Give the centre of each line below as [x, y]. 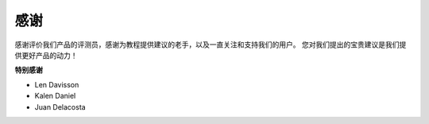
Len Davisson [57, 84]
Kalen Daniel [55, 96]
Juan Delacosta [60, 107]
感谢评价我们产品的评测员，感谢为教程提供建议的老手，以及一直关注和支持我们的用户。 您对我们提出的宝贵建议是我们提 [211, 45]
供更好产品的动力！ [46, 55]
